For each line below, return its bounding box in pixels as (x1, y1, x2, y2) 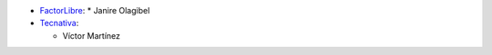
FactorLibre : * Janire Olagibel (39, 5, 150, 15)
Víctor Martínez (62, 30, 121, 41)
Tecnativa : (39, 18, 79, 29)
